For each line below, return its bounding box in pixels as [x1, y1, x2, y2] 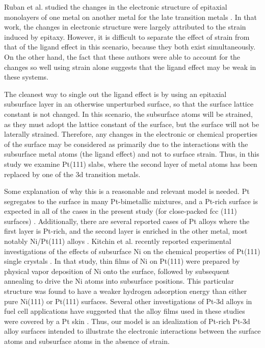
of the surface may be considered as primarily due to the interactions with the [4, 138, 248, 149]
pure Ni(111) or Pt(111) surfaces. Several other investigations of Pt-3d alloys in [4, 295, 252, 306]
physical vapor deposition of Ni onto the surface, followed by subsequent [4, 265, 230, 276]
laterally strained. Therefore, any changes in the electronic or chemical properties [4, 129, 258, 139]
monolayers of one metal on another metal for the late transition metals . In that [4, 11, 257, 22]
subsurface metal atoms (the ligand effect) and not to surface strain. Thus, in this [4, 148, 259, 159]
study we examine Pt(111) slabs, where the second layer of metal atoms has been [4, 158, 257, 169]
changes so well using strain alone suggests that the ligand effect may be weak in [4, 61, 256, 72]
